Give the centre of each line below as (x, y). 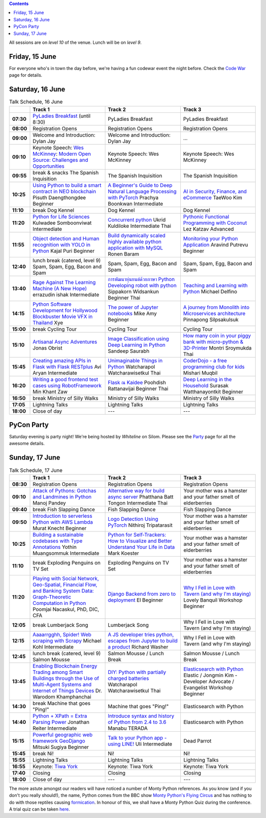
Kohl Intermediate (53, 647)
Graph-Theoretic (52, 597)
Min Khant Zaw (50, 391)
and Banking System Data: (63, 591)
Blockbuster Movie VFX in (63, 317)
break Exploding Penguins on (67, 563)
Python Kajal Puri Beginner (64, 250)
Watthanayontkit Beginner (213, 391)
